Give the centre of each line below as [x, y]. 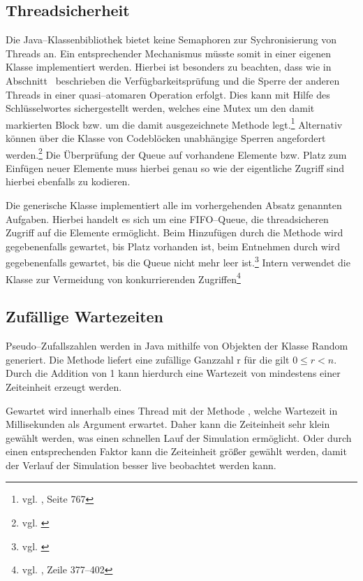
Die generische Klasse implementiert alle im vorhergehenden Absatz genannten [174, 205]
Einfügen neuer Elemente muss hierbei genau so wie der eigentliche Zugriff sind [175, 167]
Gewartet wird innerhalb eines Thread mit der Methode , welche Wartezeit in [172, 410]
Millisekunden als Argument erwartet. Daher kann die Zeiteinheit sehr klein [168, 424]
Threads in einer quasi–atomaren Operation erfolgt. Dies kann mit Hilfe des [168, 94]
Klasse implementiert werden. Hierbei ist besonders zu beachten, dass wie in [169, 67]
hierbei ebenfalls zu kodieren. [68, 181]
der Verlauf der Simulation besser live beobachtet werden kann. [141, 465]
